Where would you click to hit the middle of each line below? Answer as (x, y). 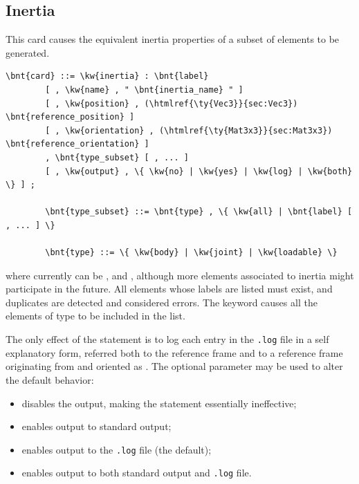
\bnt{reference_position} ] (70, 117)
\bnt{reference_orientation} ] (77, 144)
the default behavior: (50, 379)
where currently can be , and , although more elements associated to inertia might (180, 275)
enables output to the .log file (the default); (117, 449)
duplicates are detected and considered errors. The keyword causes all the (162, 302)
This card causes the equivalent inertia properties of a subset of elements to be (173, 39)
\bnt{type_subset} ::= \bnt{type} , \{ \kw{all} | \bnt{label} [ (199, 212)
